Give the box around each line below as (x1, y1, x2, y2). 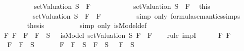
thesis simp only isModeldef (27, 20, 147, 30)
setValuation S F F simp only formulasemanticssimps (33, 10, 240, 21)
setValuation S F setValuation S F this (34, 1, 210, 11)
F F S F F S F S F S (7, 39, 135, 50)
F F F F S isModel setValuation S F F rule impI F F (3, 29, 231, 40)
